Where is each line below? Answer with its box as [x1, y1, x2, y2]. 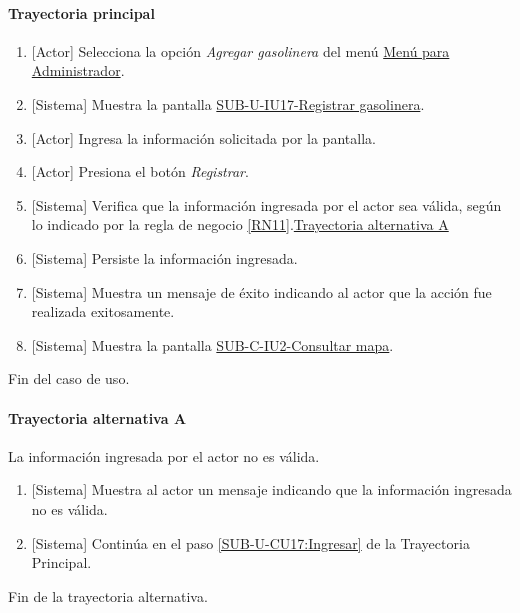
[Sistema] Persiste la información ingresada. [31, 247, 298, 268]
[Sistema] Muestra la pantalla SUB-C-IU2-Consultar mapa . [31, 334, 394, 355]
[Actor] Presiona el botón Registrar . [31, 161, 249, 182]
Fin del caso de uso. [8, 368, 130, 389]
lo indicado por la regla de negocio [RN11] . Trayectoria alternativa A [31, 214, 449, 235]
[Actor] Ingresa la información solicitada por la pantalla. [31, 127, 376, 148]
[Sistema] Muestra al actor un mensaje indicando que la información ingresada [31, 479, 512, 500]
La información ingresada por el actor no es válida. [8, 445, 320, 466]
